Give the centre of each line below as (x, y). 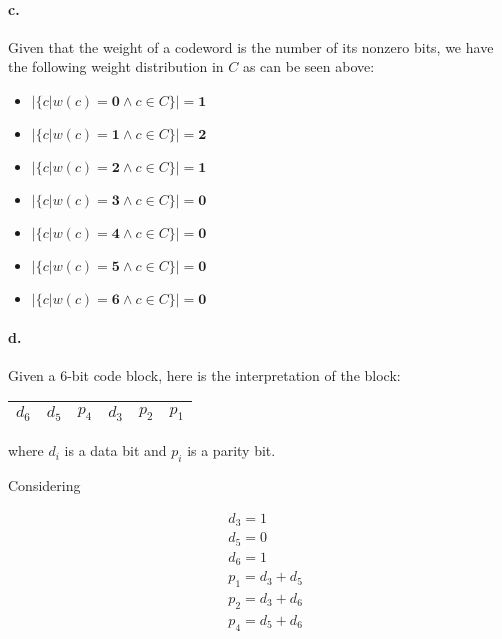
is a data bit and (115, 450)
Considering (44, 485)
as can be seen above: (308, 66)
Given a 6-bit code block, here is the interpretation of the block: (204, 374)
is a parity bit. (231, 450)
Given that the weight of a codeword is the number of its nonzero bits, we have (251, 46)
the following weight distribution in (116, 66)
